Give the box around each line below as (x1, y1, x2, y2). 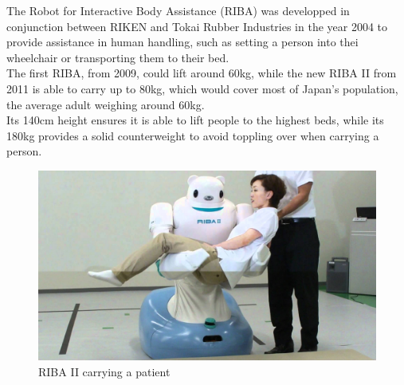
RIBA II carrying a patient (38, 363, 171, 380)
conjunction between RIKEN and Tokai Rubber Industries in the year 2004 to (6, 18, 388, 34)
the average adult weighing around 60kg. (6, 96, 205, 112)
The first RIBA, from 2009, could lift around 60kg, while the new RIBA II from (6, 65, 397, 81)
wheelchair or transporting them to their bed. (6, 49, 229, 65)
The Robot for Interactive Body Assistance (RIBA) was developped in (6, 2, 350, 18)
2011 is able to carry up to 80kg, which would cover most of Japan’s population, (6, 80, 398, 96)
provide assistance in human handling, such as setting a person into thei (6, 33, 359, 50)
